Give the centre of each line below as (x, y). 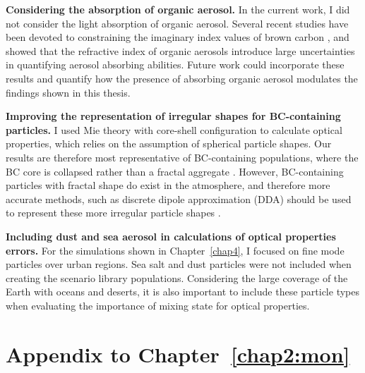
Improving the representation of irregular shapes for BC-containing (173, 116)
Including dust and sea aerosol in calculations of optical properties (171, 236)
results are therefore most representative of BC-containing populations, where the (182, 157)
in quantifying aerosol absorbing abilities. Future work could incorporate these (175, 65)
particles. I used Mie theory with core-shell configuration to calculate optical (174, 129)
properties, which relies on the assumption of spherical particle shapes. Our (169, 143)
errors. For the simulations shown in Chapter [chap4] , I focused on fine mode (175, 250)
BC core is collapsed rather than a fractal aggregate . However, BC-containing (175, 171)
